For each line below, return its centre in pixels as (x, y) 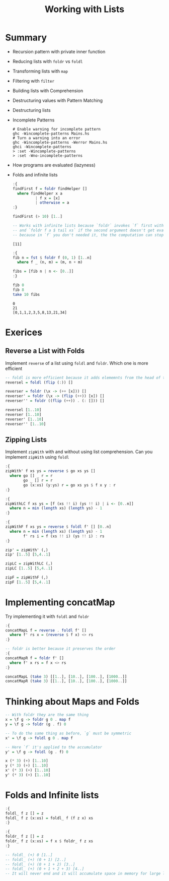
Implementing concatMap (60, 602)
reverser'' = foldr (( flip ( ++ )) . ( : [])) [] (55, 401)
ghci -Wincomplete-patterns (42, 147)
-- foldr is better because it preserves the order (60, 649)
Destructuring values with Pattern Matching (58, 100)
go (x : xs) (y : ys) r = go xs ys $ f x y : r (69, 485)
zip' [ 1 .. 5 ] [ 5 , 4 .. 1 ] (28, 555)
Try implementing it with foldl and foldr (47, 616)
